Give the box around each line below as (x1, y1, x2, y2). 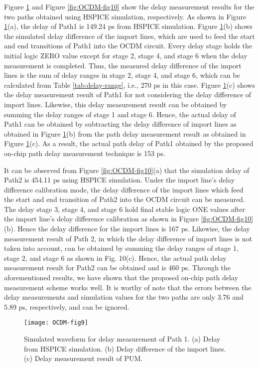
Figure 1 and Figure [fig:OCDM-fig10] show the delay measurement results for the (4, 1, 255, 11)
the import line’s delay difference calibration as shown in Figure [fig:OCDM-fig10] (4, 213, 254, 224)
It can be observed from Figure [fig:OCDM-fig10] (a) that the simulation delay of (4, 165, 250, 175)
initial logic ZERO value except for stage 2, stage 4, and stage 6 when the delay (4, 50, 248, 60)
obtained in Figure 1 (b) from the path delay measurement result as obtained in (4, 128, 246, 139)
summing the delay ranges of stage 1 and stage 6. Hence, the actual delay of (4, 109, 236, 119)
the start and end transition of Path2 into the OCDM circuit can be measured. (4, 194, 245, 204)
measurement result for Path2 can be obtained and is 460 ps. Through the (4, 262, 231, 273)
